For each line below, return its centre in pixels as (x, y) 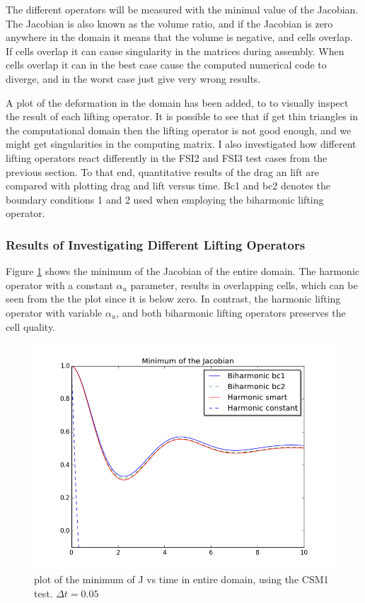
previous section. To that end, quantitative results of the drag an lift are (163, 171)
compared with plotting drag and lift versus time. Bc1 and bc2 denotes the (168, 186)
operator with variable (54, 312)
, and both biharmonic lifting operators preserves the (231, 312)
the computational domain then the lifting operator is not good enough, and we (179, 130)
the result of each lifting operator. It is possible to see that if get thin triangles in (182, 116)
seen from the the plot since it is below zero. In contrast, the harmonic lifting (173, 299)
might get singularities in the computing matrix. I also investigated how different (181, 144)
